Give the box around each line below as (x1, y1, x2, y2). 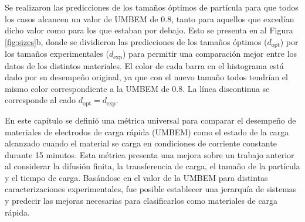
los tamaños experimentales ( (5, 47, 109, 60)
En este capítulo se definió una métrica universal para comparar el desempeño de (5, 114, 296, 126)
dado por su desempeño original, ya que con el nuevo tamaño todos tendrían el (5, 71, 288, 83)
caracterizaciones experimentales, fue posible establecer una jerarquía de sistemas (5, 183, 297, 195)
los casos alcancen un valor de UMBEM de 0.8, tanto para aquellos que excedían (5, 12, 294, 25)
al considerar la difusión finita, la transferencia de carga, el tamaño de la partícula (5, 160, 300, 172)
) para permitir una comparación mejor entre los (123, 47, 297, 60)
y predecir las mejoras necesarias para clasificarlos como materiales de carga (5, 194, 278, 207)
